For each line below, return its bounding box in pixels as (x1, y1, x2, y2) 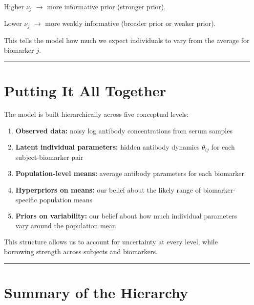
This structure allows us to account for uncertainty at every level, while (4, 237, 218, 247)
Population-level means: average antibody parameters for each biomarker (15, 168, 245, 178)
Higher (4, 1, 24, 11)
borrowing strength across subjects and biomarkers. (4, 246, 158, 257)
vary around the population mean (15, 220, 116, 230)
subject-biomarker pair (15, 152, 84, 162)
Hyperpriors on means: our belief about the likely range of (15, 185, 201, 195)
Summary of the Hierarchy (4, 282, 189, 302)
